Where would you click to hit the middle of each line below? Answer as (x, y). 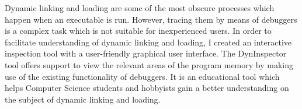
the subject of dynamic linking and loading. (83, 99)
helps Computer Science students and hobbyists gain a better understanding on (147, 88)
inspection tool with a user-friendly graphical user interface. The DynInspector (146, 53)
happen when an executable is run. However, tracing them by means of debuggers (151, 19)
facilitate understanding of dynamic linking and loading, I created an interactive (148, 42)
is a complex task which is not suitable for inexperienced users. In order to (138, 31)
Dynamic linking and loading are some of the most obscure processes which (140, 8)
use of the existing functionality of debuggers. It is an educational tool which (142, 76)
